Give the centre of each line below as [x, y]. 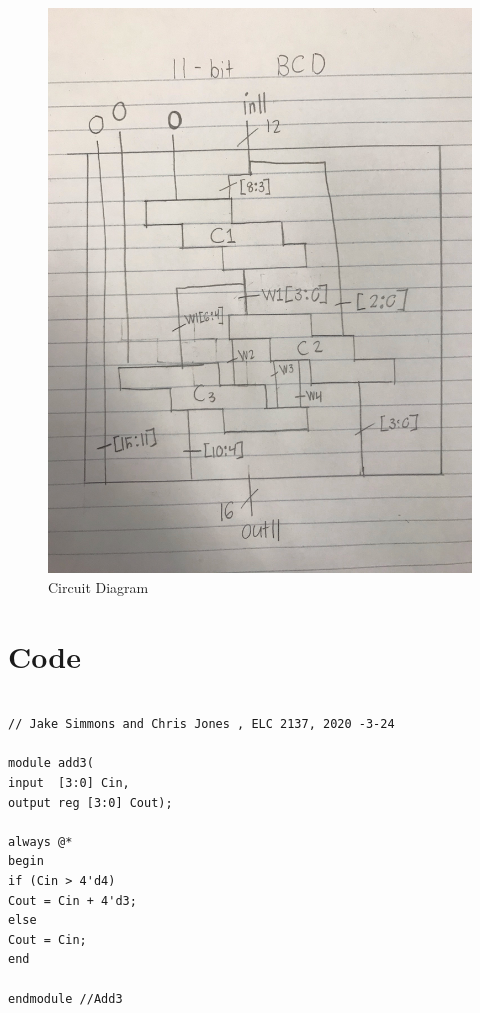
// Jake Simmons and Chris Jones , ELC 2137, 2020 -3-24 [201, 724]
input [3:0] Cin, [69, 783]
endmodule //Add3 [65, 998]
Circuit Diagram [98, 586]
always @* [40, 841]
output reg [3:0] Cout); [90, 802]
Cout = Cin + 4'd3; [72, 900]
